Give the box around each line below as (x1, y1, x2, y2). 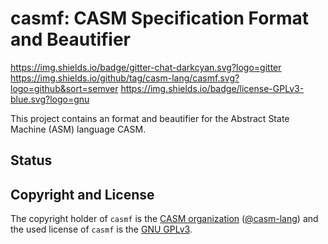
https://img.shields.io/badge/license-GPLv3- (120, 82, 305, 94)
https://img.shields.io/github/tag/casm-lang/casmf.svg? (10, 72, 240, 84)
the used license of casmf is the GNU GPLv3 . (10, 223, 193, 236)
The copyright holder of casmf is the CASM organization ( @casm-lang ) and (10, 213, 319, 225)
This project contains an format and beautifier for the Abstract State (10, 112, 290, 124)
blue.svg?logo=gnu (10, 93, 90, 105)
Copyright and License (10, 186, 155, 203)
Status (10, 152, 53, 169)
